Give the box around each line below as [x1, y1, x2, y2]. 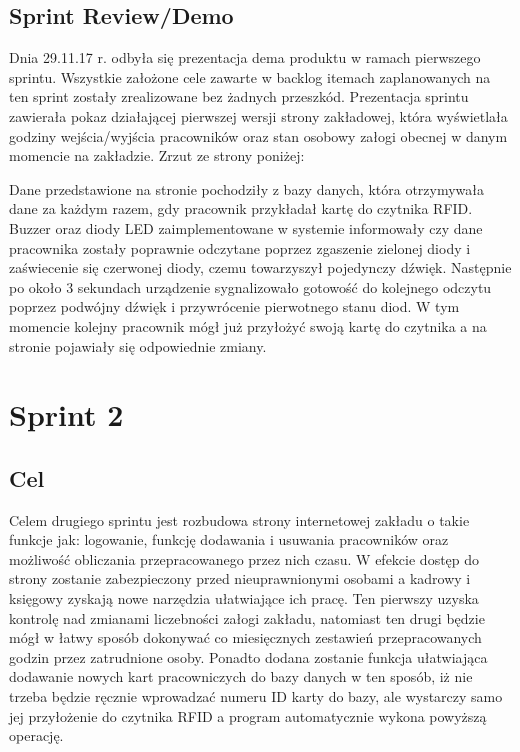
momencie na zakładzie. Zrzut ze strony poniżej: [9, 145, 305, 166]
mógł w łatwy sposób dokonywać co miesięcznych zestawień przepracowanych [9, 627, 482, 648]
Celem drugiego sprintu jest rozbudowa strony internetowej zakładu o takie [9, 509, 470, 530]
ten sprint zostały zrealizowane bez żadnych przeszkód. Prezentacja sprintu [9, 86, 469, 107]
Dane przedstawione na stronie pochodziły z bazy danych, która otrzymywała [9, 178, 485, 199]
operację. [9, 725, 64, 746]
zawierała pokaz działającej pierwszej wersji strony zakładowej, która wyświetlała [9, 105, 508, 126]
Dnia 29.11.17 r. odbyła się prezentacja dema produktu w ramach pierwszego [9, 47, 481, 68]
